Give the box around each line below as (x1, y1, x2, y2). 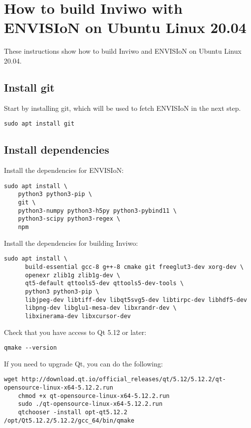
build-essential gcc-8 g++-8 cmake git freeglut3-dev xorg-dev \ (25, 263, 244, 270)
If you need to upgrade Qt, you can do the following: (4, 358, 163, 368)
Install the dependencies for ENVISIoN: (4, 165, 124, 175)
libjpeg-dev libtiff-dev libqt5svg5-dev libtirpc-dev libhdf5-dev (25, 296, 247, 303)
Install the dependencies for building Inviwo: (4, 237, 138, 248)
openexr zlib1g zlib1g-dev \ (25, 271, 121, 279)
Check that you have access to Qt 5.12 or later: (4, 327, 147, 337)
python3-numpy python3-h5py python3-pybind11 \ (18, 207, 177, 214)
